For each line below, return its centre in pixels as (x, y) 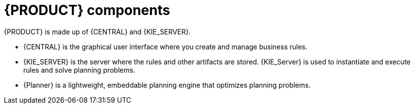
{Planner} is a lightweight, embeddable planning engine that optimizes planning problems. (167, 85)
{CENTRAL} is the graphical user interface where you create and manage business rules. (166, 46)
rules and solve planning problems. (79, 70)
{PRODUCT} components (87, 10)
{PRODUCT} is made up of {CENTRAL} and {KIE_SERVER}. (97, 31)
